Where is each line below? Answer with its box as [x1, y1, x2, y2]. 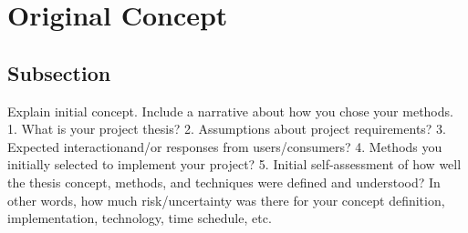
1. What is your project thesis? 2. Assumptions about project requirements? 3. [7, 119, 447, 138]
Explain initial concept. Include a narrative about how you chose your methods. [7, 101, 453, 120]
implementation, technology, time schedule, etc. [7, 208, 272, 228]
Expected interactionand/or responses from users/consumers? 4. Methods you [7, 137, 442, 156]
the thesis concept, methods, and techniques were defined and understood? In [7, 172, 441, 191]
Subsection [7, 58, 111, 86]
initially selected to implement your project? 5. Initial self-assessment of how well [7, 155, 462, 174]
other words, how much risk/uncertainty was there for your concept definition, [7, 190, 445, 209]
